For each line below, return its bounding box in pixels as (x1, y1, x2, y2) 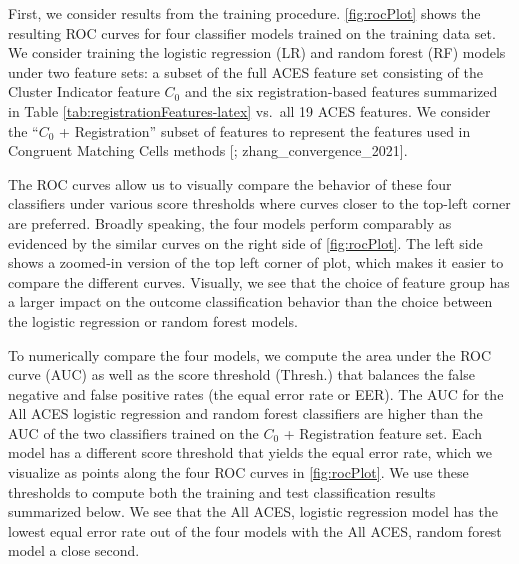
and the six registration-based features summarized (184, 81, 498, 102)
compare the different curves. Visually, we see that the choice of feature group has (8, 271, 510, 292)
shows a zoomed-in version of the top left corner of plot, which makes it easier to (8, 252, 504, 273)
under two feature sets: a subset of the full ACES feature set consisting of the (8, 61, 483, 82)
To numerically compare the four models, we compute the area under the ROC (8, 344, 492, 365)
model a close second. (8, 540, 140, 561)
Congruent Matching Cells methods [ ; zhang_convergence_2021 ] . (8, 140, 408, 161)
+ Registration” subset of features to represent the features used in (59, 120, 471, 141)
